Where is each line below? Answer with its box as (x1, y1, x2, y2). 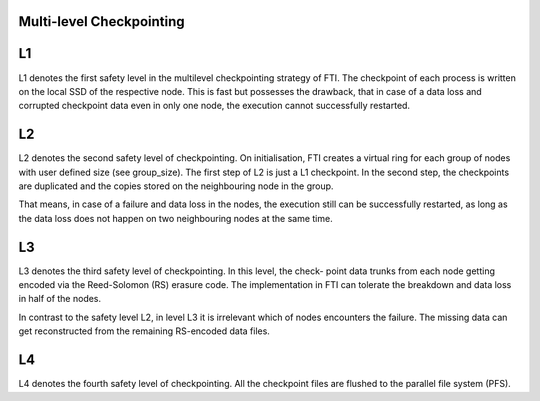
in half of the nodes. (18, 293, 102, 305)
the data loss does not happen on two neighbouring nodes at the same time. (18, 212, 334, 224)
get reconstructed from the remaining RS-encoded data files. (18, 325, 270, 337)
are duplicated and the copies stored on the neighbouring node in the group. (18, 180, 334, 192)
